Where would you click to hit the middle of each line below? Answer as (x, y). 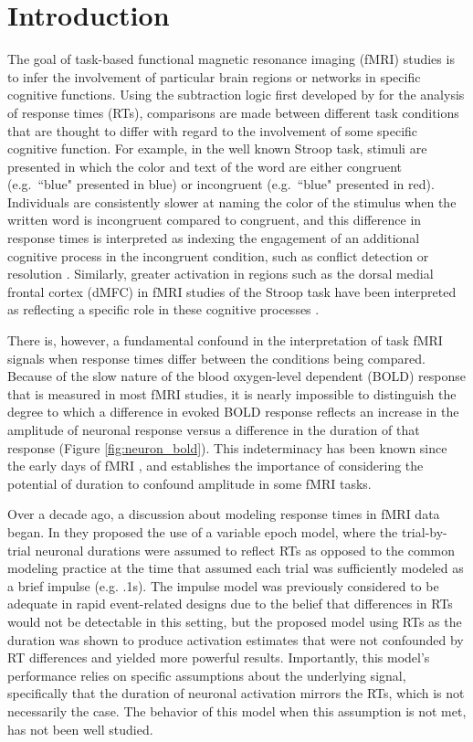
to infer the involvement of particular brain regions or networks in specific (214, 76)
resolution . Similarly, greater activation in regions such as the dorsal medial (221, 274)
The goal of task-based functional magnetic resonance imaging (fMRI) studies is (231, 59)
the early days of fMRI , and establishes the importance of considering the (215, 466)
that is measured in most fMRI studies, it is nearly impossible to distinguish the (232, 393)
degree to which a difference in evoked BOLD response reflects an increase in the (233, 412)
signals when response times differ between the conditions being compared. (216, 358)
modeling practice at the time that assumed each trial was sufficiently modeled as (236, 568)
